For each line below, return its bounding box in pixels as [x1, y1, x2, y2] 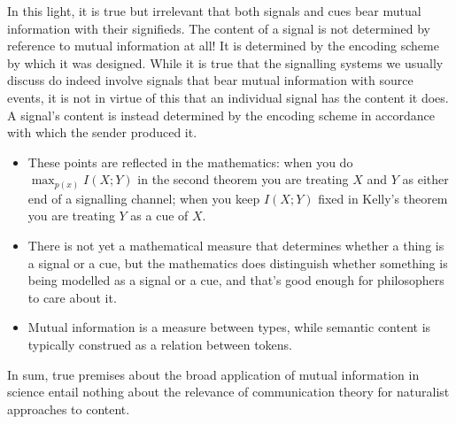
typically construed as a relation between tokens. [27, 335, 292, 354]
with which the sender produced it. [7, 123, 197, 142]
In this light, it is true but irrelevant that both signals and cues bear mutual [7, 2, 421, 19]
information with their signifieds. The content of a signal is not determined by [7, 19, 431, 37]
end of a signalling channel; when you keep [27, 189, 260, 207]
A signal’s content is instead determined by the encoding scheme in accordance [7, 105, 436, 124]
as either [402, 170, 449, 189]
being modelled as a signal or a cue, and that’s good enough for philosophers [27, 271, 444, 289]
